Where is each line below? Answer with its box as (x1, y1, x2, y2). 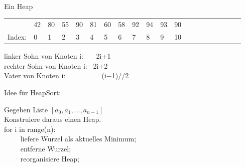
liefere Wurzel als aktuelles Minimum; (20, 133, 137, 144)
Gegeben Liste (4, 104, 48, 114)
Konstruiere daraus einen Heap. (4, 114, 101, 124)
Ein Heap (4, 1, 33, 11)
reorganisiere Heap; (20, 153, 79, 163)
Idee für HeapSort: (4, 87, 61, 98)
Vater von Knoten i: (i (4, 70, 106, 81)
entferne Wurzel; (20, 143, 71, 154)
